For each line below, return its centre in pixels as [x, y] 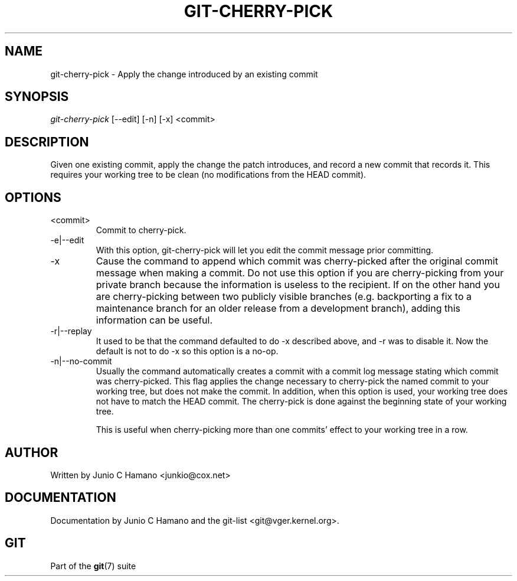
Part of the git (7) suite [93, 566]
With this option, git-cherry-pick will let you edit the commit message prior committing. [265, 250]
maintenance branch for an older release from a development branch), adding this [278, 309]
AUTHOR [32, 452]
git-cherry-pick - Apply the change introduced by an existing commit [184, 74]
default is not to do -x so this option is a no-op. [187, 351]
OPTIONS [33, 197]
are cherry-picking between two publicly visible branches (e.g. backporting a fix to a [284, 297]
